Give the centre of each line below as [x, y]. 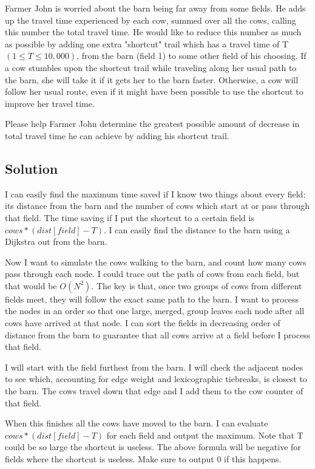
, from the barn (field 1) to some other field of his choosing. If [191, 56]
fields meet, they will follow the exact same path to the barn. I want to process [152, 299]
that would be [31, 285]
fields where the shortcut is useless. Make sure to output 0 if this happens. [143, 459]
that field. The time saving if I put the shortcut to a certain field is [130, 217]
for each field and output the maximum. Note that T [205, 435]
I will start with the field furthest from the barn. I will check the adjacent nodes [154, 367]
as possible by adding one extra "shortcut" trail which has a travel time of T [147, 43]
